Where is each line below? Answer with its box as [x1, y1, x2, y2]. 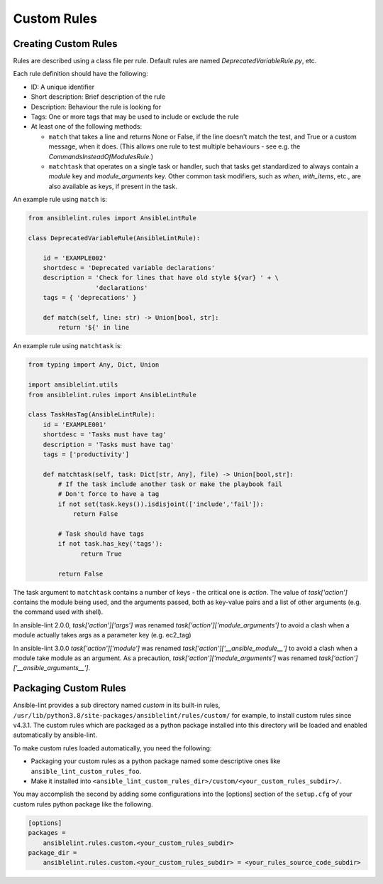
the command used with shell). [13, 608, 104, 616]
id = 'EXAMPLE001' [43, 420, 107, 428]
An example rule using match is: [13, 195, 108, 204]
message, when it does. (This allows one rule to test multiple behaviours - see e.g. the [48, 142, 301, 151]
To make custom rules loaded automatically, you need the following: [13, 743, 212, 753]
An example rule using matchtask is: [13, 342, 123, 350]
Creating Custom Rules [13, 38, 118, 50]
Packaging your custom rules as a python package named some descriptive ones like [30, 757, 281, 765]
